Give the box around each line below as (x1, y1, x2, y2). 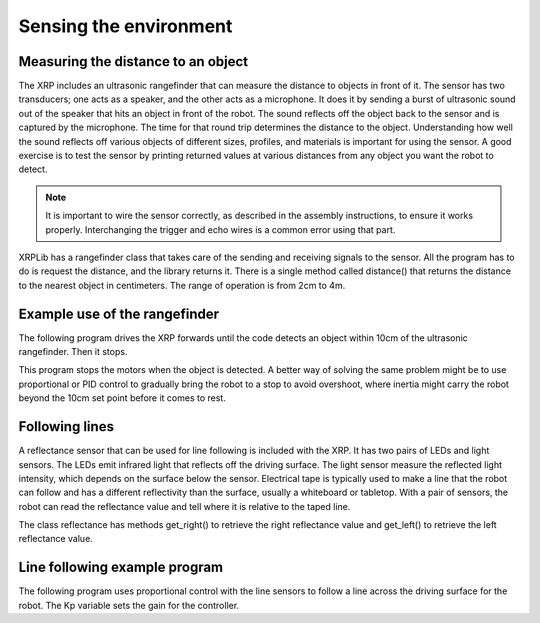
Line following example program (18, 559, 224, 576)
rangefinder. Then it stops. (18, 346, 128, 358)
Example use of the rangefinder (18, 305, 220, 322)
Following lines (18, 418, 115, 435)
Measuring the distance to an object (18, 53, 249, 70)
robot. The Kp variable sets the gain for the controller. (18, 599, 240, 611)
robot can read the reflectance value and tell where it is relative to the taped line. (18, 500, 351, 512)
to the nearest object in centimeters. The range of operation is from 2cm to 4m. (18, 279, 346, 291)
